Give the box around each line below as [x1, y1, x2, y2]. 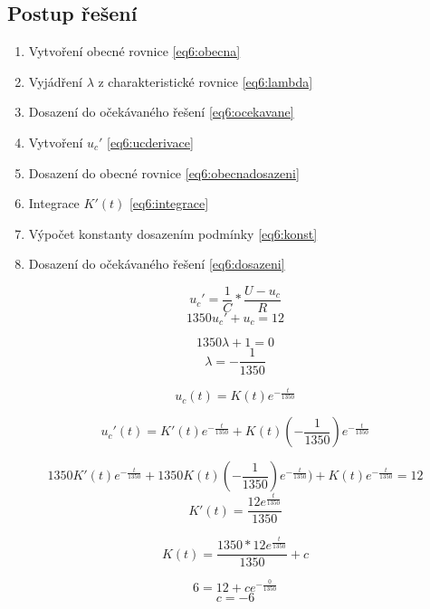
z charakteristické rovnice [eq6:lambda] [98, 71, 313, 90]
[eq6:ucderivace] [107, 132, 194, 151]
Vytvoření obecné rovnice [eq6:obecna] [28, 42, 241, 61]
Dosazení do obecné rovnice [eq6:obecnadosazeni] [28, 163, 300, 182]
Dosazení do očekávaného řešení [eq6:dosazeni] [28, 254, 285, 273]
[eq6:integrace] [129, 194, 209, 213]
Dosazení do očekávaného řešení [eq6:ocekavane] [28, 102, 294, 121]
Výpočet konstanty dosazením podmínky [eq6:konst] [28, 224, 318, 243]
